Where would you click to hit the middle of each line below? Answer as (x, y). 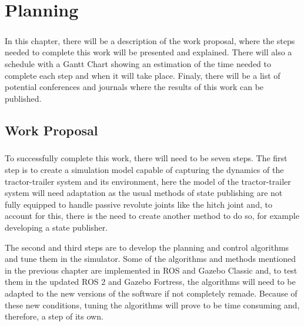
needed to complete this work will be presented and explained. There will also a (148, 52)
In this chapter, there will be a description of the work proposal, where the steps (150, 40)
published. (23, 98)
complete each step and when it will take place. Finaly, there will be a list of (143, 75)
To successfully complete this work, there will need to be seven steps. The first (146, 158)
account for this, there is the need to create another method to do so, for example (152, 216)
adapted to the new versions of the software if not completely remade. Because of (151, 293)
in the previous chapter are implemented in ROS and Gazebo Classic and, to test (151, 270)
